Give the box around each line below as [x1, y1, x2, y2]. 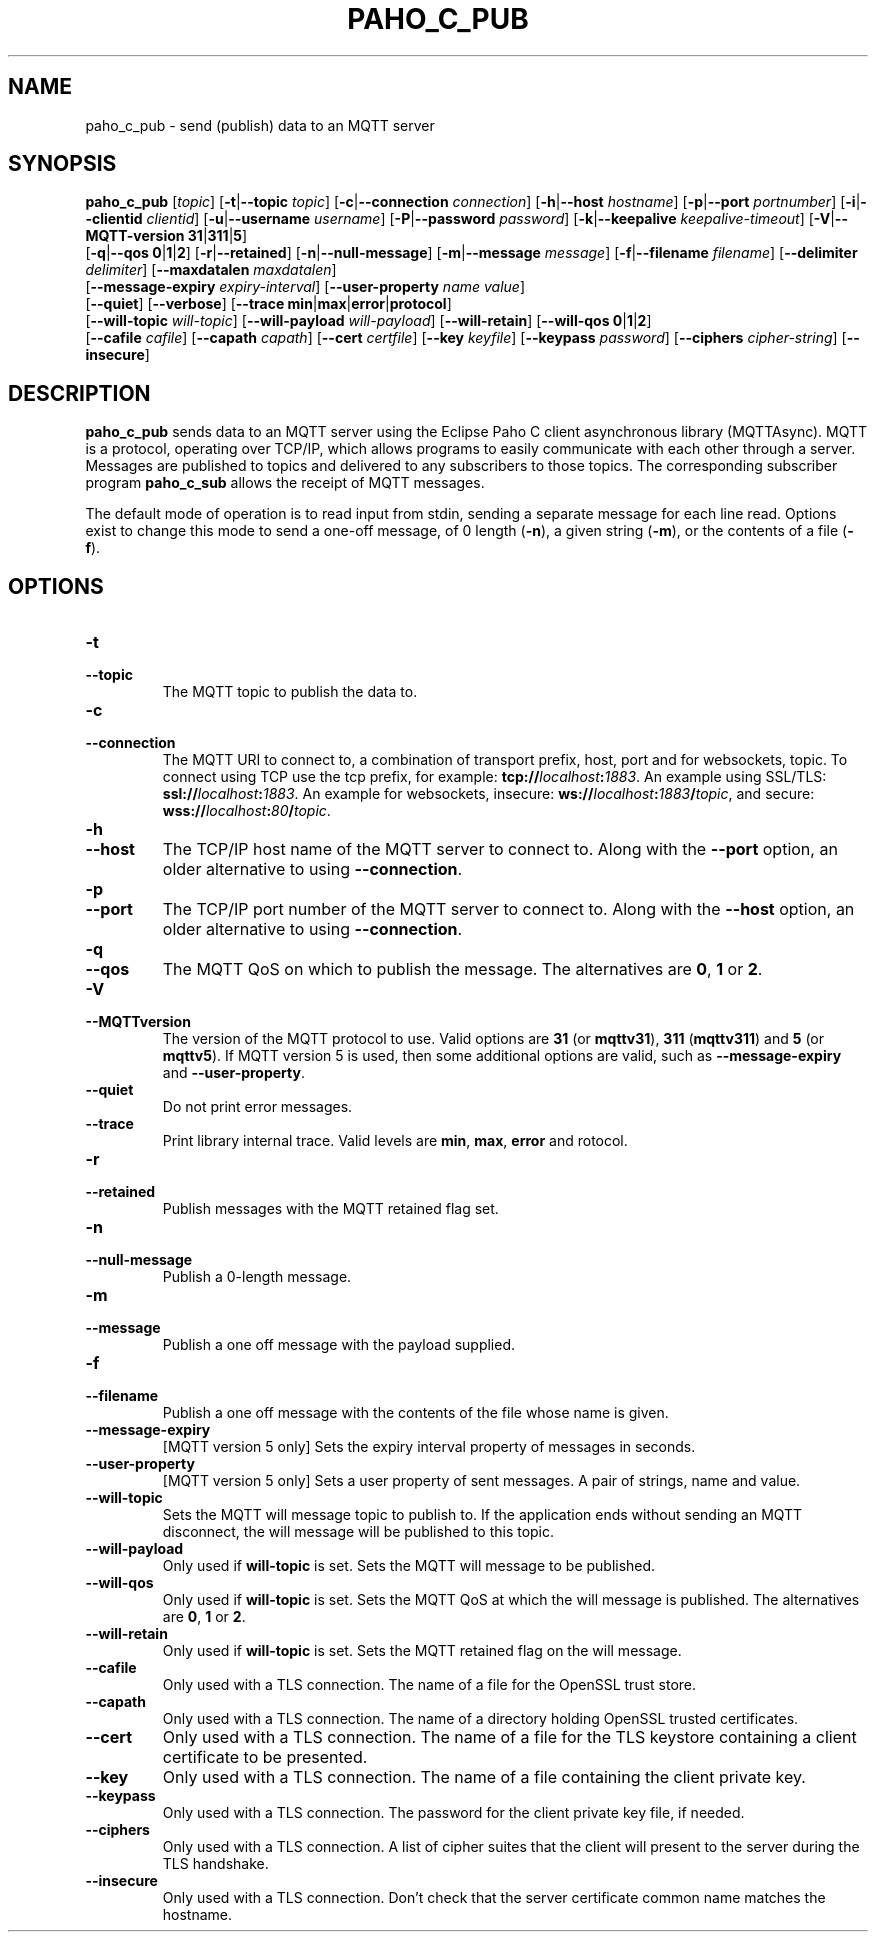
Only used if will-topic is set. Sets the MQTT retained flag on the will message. [162, 1642, 682, 1660]
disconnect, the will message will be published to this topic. [162, 1523, 555, 1541]
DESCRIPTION [8, 380, 151, 406]
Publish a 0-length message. [162, 1268, 352, 1286]
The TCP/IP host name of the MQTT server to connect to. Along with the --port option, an [162, 839, 838, 860]
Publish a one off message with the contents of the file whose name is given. [162, 1404, 669, 1422]
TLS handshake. [162, 1855, 269, 1873]
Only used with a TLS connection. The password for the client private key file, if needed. [162, 1804, 745, 1822]
